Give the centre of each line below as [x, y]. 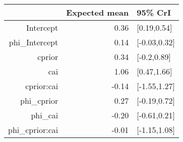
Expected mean [98, 12]
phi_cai [45, 115]
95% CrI [154, 12]
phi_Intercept [34, 42]
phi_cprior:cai [33, 130]
